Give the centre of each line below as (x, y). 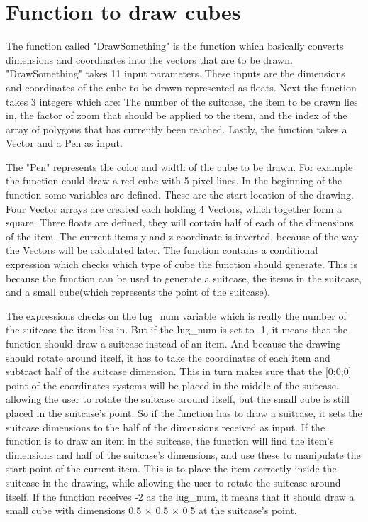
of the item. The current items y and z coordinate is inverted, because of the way (182, 236)
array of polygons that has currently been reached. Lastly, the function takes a (177, 129)
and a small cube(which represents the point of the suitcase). (138, 292)
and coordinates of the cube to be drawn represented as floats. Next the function (181, 87)
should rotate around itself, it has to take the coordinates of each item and (168, 357)
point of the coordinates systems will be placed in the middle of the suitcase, (172, 385)
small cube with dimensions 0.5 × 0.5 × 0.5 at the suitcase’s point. (151, 510)
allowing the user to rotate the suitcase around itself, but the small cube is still (178, 399)
